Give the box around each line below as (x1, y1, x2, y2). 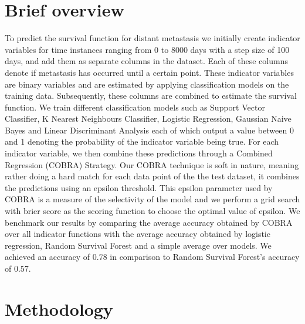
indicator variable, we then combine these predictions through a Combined (5, 147, 273, 159)
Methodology (5, 296, 113, 320)
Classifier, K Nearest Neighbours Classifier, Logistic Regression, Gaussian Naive (5, 112, 292, 125)
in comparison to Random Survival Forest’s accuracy (110, 250, 300, 263)
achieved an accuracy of (5, 250, 90, 263)
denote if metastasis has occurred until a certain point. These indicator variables (5, 66, 294, 78)
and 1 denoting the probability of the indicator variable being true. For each (5, 135, 279, 148)
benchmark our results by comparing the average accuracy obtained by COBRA (5, 216, 293, 228)
